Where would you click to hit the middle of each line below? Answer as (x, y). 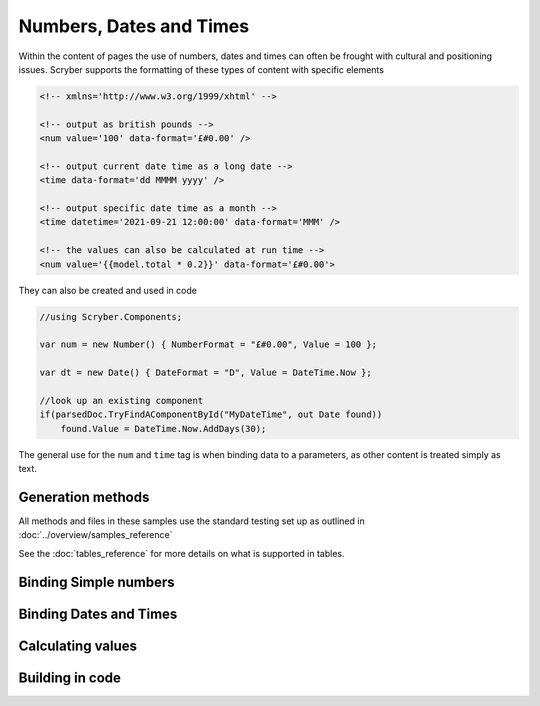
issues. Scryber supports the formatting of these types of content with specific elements (201, 69)
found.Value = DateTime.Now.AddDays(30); (163, 428)
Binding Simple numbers (96, 581)
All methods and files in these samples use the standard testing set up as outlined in (191, 521)
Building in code (70, 677)
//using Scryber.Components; (111, 316)
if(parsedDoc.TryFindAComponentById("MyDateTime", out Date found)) (211, 414)
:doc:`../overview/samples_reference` (95, 535)
